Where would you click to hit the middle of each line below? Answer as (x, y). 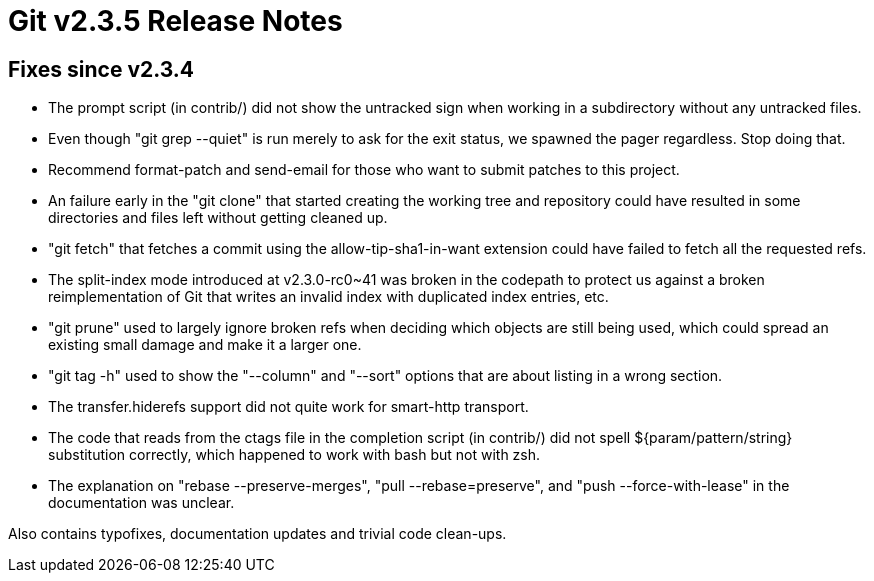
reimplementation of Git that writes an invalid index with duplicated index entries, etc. (328, 297)
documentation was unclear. (141, 503)
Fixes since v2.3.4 (101, 69)
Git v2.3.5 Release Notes (175, 21)
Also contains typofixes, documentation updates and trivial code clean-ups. (257, 534)
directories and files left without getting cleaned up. (218, 218)
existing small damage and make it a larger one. (205, 345)
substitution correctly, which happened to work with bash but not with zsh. (294, 455)
